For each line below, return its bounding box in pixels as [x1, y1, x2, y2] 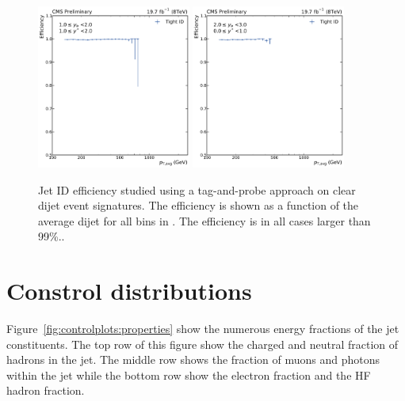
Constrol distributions [6, 274, 252, 307]
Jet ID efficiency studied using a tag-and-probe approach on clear [38, 181, 356, 198]
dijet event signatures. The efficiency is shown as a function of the [38, 197, 359, 214]
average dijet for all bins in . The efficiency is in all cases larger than [38, 212, 371, 229]
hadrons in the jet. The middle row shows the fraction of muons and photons [6, 351, 380, 368]
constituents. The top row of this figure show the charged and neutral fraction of [6, 335, 399, 352]
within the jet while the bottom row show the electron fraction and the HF [6, 366, 371, 383]
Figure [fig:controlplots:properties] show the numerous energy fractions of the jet [6, 320, 399, 337]
